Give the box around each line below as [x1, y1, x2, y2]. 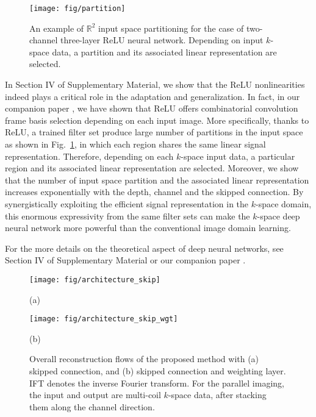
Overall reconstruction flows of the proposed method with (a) [29, 352, 259, 365]
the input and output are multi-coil [29, 388, 161, 401]
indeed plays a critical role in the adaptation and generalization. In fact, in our [5, 90, 300, 102]
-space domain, [256, 197, 312, 210]
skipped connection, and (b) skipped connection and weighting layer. [29, 365, 286, 377]
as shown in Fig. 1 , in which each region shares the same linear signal [5, 138, 266, 150]
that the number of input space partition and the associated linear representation [5, 173, 309, 186]
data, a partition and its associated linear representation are [52, 45, 277, 58]
